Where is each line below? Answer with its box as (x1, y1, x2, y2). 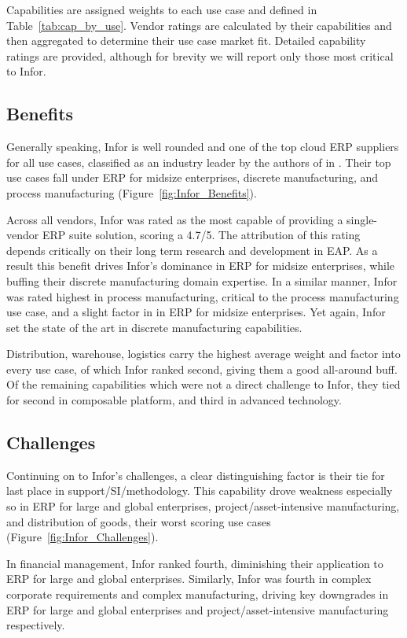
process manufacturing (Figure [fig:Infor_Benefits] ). (6, 184, 257, 201)
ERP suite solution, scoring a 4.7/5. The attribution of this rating (42, 227, 361, 243)
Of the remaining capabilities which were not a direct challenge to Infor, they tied (6, 376, 401, 393)
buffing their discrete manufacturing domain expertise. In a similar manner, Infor (6, 272, 398, 289)
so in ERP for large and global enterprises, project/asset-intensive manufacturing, (6, 498, 400, 514)
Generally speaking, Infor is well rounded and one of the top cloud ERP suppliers (6, 138, 399, 155)
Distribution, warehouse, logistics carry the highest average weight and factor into (6, 345, 401, 362)
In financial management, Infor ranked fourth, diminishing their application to (6, 555, 383, 571)
